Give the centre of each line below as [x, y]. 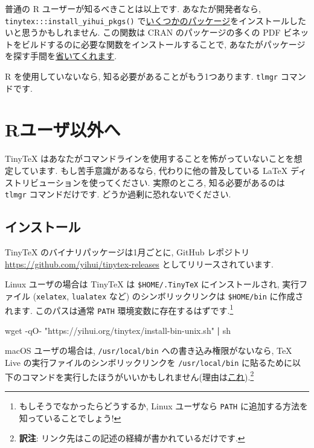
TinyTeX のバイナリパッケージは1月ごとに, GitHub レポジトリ [127, 252]
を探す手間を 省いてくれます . [61, 56]
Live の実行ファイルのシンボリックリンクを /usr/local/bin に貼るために [149, 363]
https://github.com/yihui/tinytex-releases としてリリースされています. [139, 264]
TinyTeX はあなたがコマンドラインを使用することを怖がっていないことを [149, 158]
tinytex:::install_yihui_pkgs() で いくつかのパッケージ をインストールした [155, 20]
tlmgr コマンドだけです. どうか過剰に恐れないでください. [118, 194]
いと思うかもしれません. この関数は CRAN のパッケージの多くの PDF [143, 32]
